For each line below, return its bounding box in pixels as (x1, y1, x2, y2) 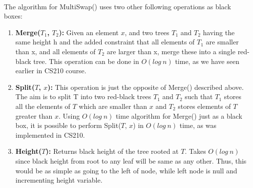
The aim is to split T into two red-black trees (15, 91, 151, 102)
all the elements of (15, 101, 70, 111)
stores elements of (178, 101, 231, 111)
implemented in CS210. (15, 129, 85, 140)
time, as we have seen (175, 56, 239, 66)
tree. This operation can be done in (33, 56, 139, 66)
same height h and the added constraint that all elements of (15, 37, 195, 47)
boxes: (4, 11, 22, 21)
